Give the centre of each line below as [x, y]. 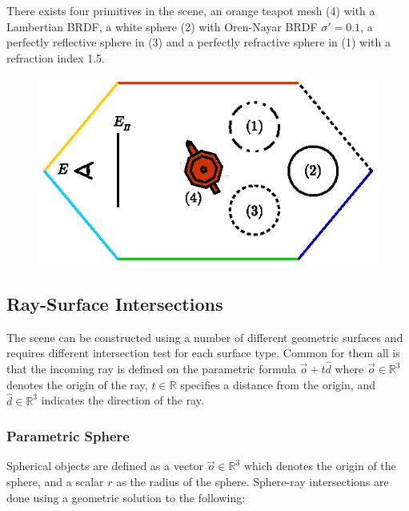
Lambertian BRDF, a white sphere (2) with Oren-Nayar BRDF [162, 26]
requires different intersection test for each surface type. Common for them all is [203, 353]
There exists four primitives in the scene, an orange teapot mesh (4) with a [191, 10]
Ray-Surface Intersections [115, 303]
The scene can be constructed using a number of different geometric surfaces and [205, 337]
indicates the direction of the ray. [122, 400]
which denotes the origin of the [320, 466]
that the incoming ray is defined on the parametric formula [151, 369]
